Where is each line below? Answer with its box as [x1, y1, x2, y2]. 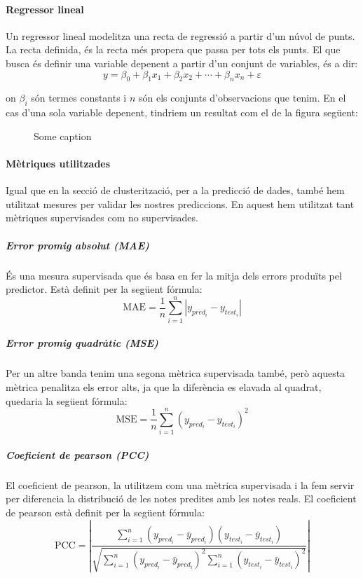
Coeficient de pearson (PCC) [6, 447, 149, 462]
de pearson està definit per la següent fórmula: [6, 505, 205, 520]
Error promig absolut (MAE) [6, 238, 149, 252]
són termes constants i [31, 90, 127, 105]
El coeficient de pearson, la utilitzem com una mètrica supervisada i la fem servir [6, 477, 355, 492]
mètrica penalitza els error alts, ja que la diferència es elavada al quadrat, [6, 379, 322, 394]
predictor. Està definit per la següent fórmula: [6, 282, 203, 296]
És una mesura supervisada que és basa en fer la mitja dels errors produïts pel [6, 268, 342, 282]
